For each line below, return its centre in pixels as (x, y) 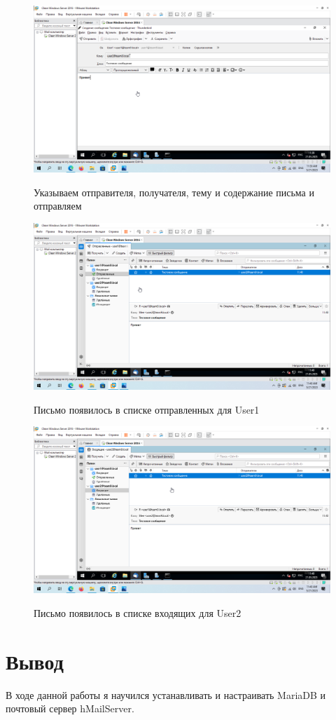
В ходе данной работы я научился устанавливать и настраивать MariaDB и (166, 694)
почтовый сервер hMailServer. (70, 708)
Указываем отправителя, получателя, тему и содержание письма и (174, 192)
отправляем (58, 206)
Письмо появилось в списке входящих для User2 (138, 612)
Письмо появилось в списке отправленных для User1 (147, 409)
